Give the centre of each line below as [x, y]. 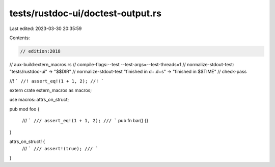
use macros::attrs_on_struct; [39, 100]
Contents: [20, 38]
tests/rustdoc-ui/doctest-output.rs [85, 13]
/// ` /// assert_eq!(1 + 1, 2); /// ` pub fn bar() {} [85, 121]
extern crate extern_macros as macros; [50, 90]
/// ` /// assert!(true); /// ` [60, 149]
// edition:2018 [40, 51]
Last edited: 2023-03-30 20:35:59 [46, 29]
